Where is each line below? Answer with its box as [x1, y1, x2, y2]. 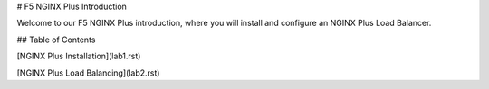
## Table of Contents [16, 34, 96, 45]
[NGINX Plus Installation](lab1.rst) [16, 50, 141, 62]
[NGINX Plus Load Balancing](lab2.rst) [16, 67, 160, 78]
